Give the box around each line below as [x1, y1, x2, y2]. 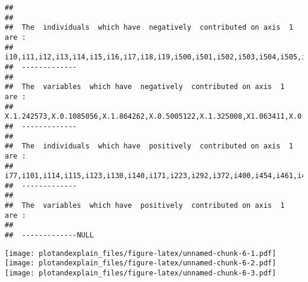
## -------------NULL [5, 231, 94, 240]
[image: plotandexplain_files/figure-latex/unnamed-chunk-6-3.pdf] [5, 269, 277, 278]
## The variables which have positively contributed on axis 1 [5, 201, 285, 210]
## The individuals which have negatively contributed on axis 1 [5, 23, 293, 32]
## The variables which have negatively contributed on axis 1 [5, 83, 285, 91]
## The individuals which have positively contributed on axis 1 [5, 142, 293, 151]
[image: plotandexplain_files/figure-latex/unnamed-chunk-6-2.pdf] [5, 259, 277, 268]
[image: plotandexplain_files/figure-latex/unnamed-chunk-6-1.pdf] [5, 249, 277, 258]
